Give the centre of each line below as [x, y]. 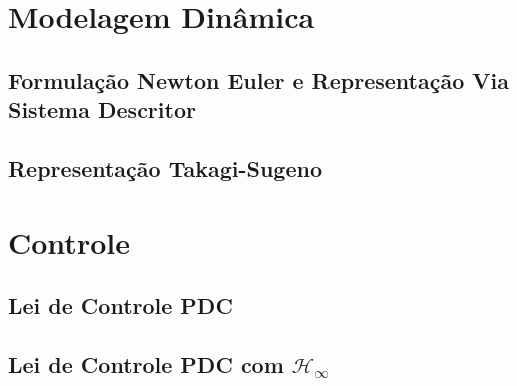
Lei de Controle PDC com [146, 363]
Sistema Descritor [102, 109]
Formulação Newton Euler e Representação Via [258, 79]
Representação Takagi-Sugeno [165, 167]
